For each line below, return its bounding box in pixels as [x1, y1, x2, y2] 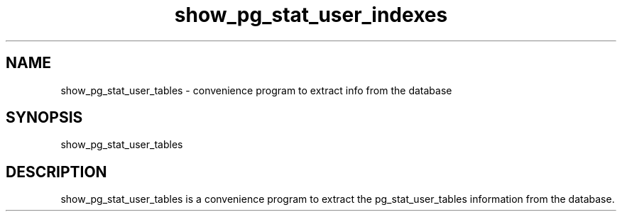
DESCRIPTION [6, 162, 107, 181]
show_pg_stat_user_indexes [174, 3, 448, 27]
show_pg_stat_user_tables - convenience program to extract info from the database [60, 84, 452, 96]
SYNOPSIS [6, 108, 83, 127]
